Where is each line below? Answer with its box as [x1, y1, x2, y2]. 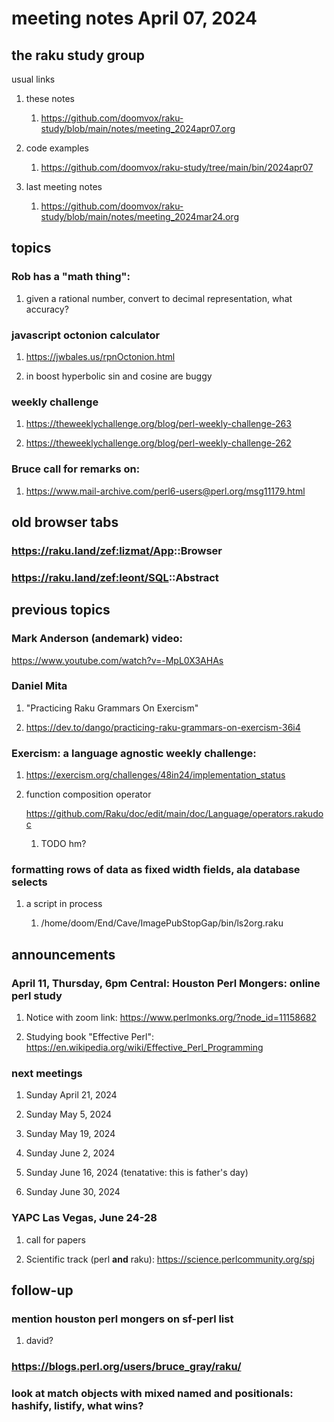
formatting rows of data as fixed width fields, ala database [11, 863, 301, 877]
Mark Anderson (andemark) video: [11, 632, 183, 646]
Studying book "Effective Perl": [25, 1031, 154, 1043]
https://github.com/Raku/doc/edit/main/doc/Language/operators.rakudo [25, 808, 324, 820]
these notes [25, 93, 75, 104]
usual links [11, 73, 56, 85]
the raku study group [11, 47, 146, 64]
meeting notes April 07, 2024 [11, 7, 258, 30]
